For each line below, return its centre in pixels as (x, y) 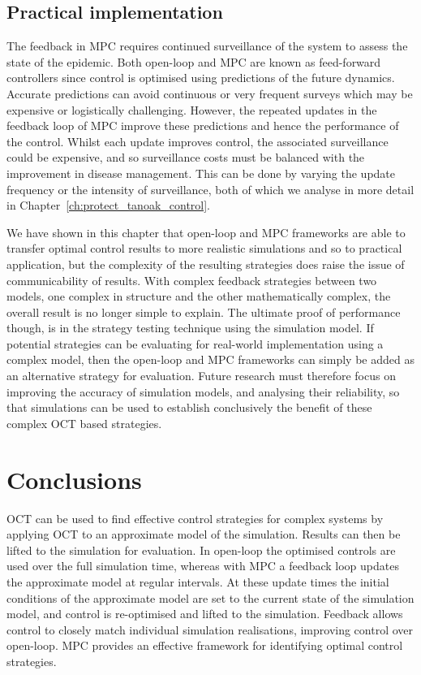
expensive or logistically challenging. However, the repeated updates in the (192, 109)
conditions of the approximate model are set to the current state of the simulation (210, 597)
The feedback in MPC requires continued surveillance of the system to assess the (207, 46)
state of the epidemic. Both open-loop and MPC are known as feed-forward (194, 61)
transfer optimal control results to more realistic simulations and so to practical (204, 248)
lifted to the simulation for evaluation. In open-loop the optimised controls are (201, 550)
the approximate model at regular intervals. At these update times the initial (198, 581)
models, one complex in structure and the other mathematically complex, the (199, 296)
